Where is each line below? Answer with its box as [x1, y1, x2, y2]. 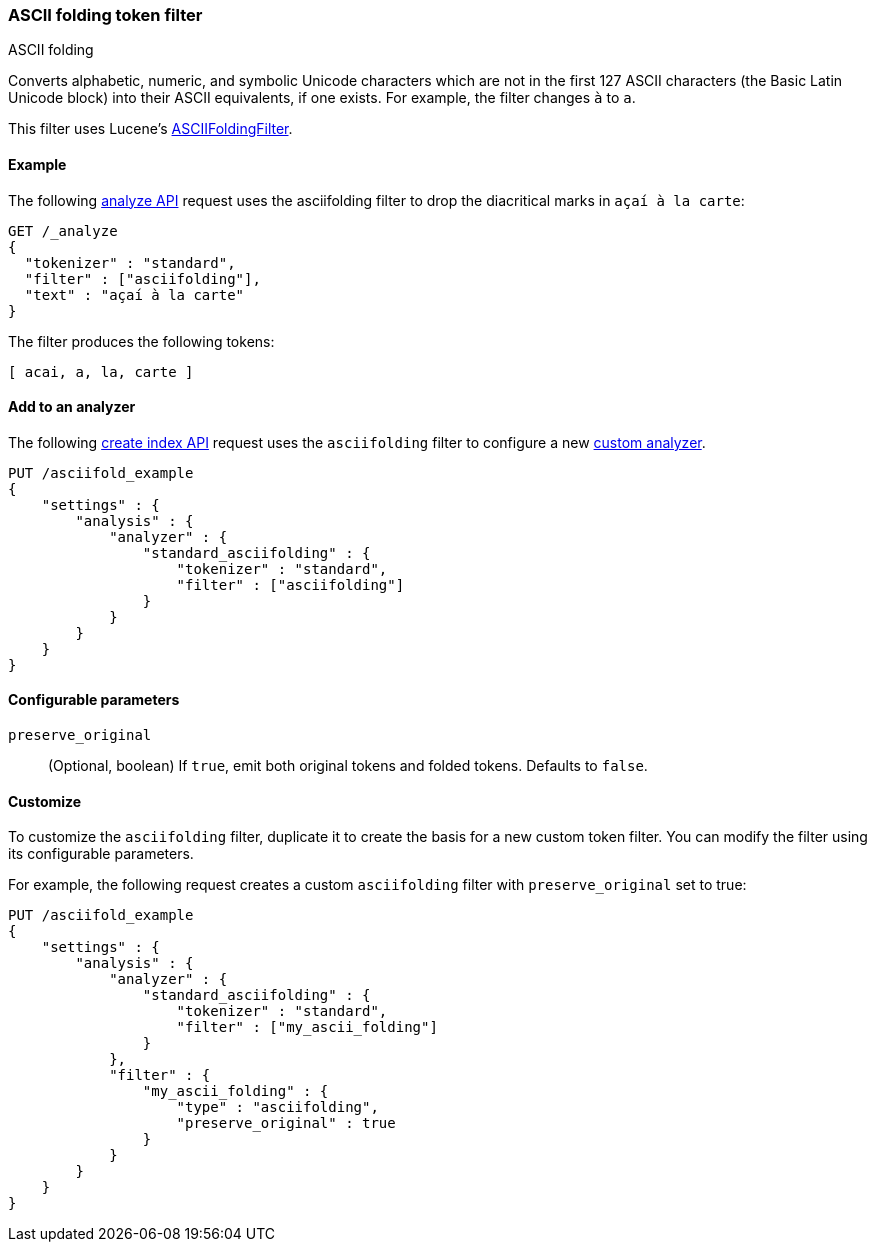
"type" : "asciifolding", [176, 1099, 379, 1116]
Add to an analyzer [8, 398, 136, 416]
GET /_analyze [8, 222, 118, 239]
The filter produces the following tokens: [8, 332, 275, 350]
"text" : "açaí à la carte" [24, 286, 245, 303]
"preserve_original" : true [176, 1115, 396, 1132]
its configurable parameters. [8, 845, 194, 863]
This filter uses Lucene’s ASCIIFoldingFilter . [8, 120, 293, 138]
